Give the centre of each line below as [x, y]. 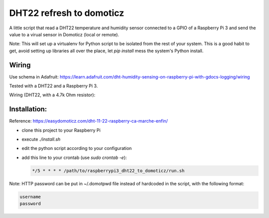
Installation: [28, 109]
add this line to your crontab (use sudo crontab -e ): [74, 157]
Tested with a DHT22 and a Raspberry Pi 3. [54, 86]
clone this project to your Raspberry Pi [61, 130]
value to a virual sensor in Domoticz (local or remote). [64, 34]
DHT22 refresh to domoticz [67, 13]
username [30, 197]
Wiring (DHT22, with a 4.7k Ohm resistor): [52, 95]
